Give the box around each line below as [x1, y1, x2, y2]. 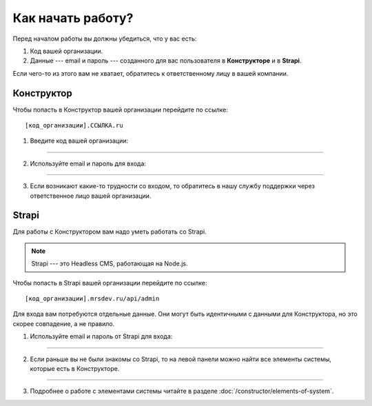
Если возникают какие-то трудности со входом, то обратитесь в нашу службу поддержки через [30, 182, 316, 190]
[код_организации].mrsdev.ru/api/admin [25, 295, 160, 303]
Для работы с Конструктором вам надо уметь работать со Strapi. [12, 227, 207, 236]
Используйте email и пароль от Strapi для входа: [30, 332, 173, 341]
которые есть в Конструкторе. [30, 365, 120, 372]
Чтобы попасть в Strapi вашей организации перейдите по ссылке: [12, 278, 207, 287]
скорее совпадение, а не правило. [12, 319, 115, 327]
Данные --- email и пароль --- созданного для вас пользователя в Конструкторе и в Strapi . [30, 57, 302, 65]
